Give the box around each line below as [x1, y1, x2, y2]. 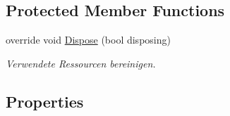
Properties [6, 90, 84, 112]
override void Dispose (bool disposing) [6, 32, 171, 47]
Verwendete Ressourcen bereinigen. [6, 56, 156, 70]
